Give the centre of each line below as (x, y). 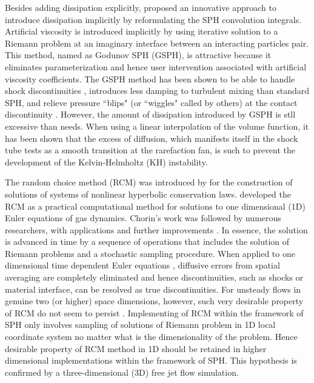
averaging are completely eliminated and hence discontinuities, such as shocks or (154, 277)
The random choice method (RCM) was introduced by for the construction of (149, 182)
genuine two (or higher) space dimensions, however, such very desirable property (154, 301)
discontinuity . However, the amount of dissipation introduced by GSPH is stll (150, 114)
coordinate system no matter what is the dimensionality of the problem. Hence (151, 337)
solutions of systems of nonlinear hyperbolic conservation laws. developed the (148, 194)
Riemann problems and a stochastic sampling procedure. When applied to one (150, 253)
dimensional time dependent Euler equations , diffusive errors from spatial (142, 265)
